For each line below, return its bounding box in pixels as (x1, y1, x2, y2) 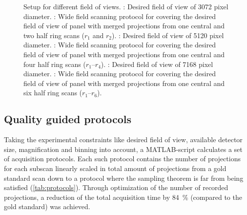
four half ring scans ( (23, 59, 86, 69)
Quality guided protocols (4, 111, 131, 127)
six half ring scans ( (23, 87, 82, 98)
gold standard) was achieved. (4, 201, 90, 212)
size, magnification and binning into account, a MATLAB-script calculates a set (4, 144, 243, 154)
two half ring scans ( (23, 30, 85, 40)
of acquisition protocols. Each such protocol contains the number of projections (4, 153, 241, 164)
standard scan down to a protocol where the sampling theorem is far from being (4, 172, 244, 183)
